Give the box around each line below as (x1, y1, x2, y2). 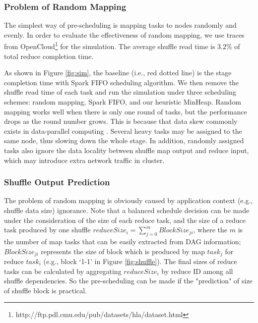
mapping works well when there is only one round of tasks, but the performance (4, 106, 247, 116)
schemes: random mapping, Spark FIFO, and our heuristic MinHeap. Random (4, 97, 241, 107)
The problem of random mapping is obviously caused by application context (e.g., (4, 195, 253, 206)
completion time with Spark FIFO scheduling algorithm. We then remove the (4, 77, 239, 87)
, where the (193, 224, 228, 235)
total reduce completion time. (4, 51, 94, 61)
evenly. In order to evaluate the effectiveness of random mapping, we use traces (4, 29, 245, 40)
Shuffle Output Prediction (4, 176, 110, 188)
